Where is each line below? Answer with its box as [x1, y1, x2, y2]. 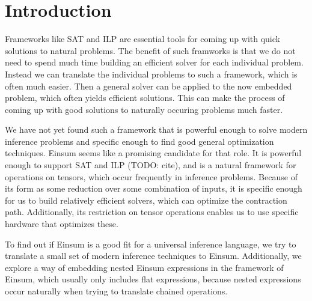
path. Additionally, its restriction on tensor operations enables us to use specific [5, 205, 299, 218]
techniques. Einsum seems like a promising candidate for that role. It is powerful [5, 147, 302, 159]
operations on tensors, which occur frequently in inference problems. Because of [5, 170, 298, 183]
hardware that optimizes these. [5, 217, 118, 230]
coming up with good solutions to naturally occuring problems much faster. [5, 103, 283, 115]
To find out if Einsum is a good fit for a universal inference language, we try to [5, 237, 296, 250]
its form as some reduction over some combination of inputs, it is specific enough [5, 182, 302, 195]
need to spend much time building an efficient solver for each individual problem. [5, 56, 304, 68]
